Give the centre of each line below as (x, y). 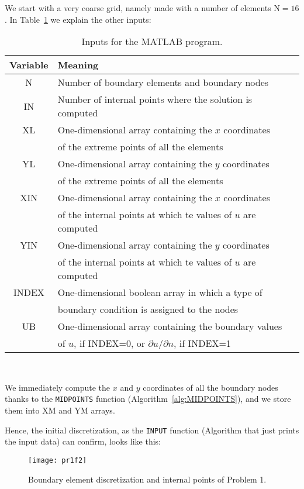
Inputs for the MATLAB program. (152, 42)
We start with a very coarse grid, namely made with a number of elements (138, 8)
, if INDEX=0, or (109, 343)
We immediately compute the (58, 387)
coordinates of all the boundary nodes (210, 387)
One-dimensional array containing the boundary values (170, 326)
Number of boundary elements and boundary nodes (163, 82)
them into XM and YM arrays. (60, 410)
